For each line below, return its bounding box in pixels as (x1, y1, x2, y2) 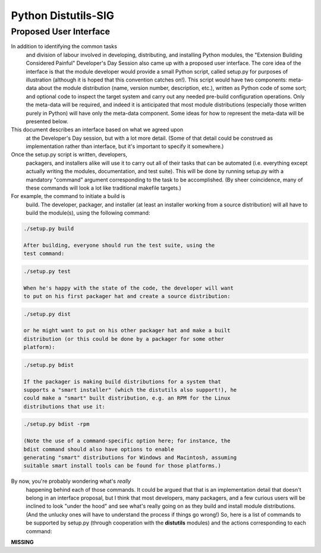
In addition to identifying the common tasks (11, 43, 117, 50)
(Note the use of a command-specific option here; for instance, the (23, 438, 231, 444)
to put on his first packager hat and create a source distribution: (23, 293, 231, 300)
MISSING (11, 539, 34, 546)
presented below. (26, 118, 68, 125)
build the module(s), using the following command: (26, 209, 150, 216)
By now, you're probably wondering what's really (11, 477, 131, 485)
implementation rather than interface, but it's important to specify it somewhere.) (26, 143, 224, 150)
